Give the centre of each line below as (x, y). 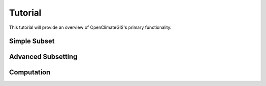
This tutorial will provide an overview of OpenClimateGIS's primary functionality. (90, 27)
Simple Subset (32, 41)
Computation (30, 73)
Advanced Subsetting (43, 57)
